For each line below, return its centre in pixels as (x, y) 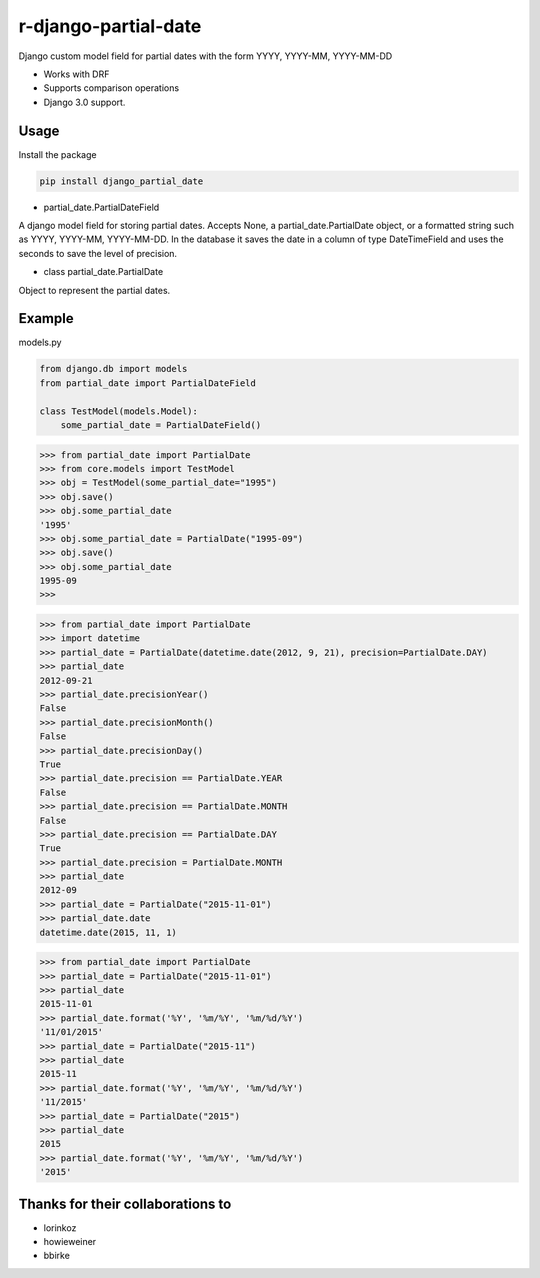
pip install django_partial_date (121, 181)
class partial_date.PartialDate (103, 272)
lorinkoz (60, 1227)
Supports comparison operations (111, 88)
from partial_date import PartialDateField (148, 383)
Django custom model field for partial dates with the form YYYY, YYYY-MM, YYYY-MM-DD (205, 56)
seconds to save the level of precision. (98, 253)
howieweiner (70, 1241)
